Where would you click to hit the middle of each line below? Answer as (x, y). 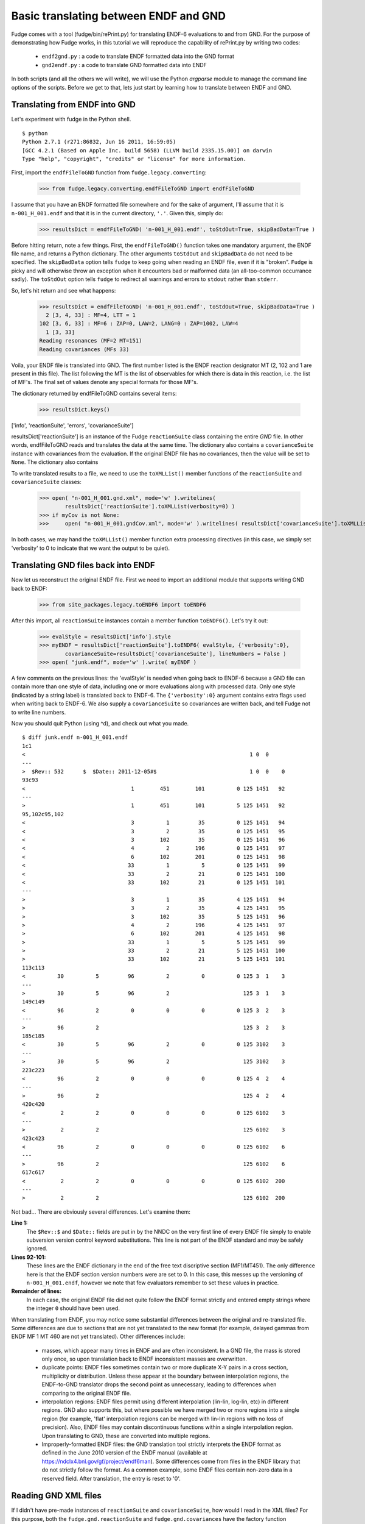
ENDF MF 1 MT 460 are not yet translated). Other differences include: (98, 1337)
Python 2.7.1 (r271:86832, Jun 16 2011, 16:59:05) (99, 142)
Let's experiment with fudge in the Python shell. (71, 119)
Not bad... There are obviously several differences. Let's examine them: (101, 1212)
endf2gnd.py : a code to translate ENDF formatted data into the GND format (138, 56)
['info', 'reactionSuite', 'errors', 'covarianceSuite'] (72, 425)
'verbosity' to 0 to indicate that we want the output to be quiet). (91, 548)
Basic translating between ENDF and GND (119, 16)
